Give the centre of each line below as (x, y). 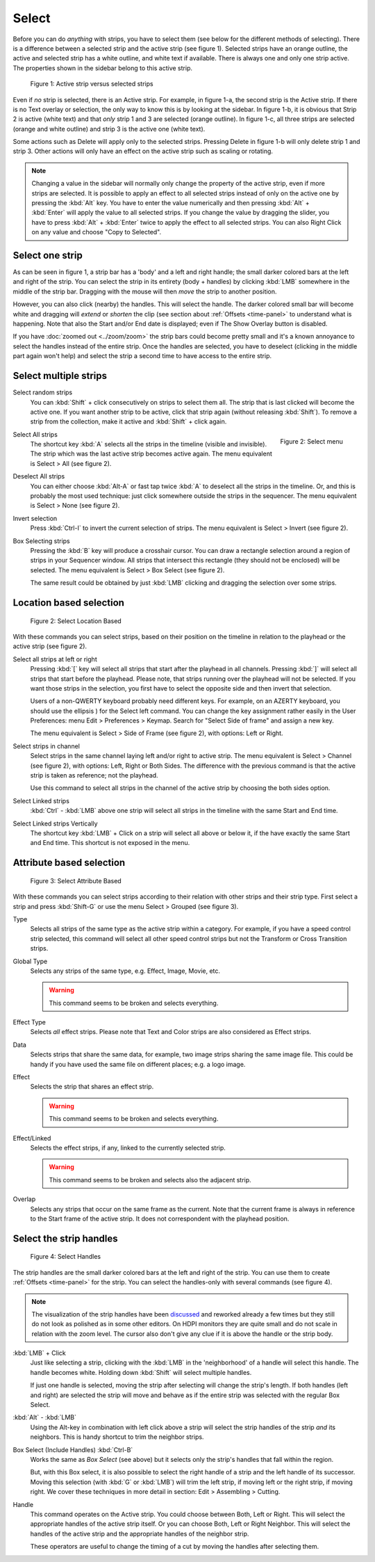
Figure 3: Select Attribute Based (76, 880)
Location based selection (69, 603)
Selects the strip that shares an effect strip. (92, 1087)
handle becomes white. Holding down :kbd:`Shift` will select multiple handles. (141, 1372)
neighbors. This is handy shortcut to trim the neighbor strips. (117, 1437)
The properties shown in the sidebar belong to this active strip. (102, 68)
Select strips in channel (46, 746)
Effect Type (30, 1022)
